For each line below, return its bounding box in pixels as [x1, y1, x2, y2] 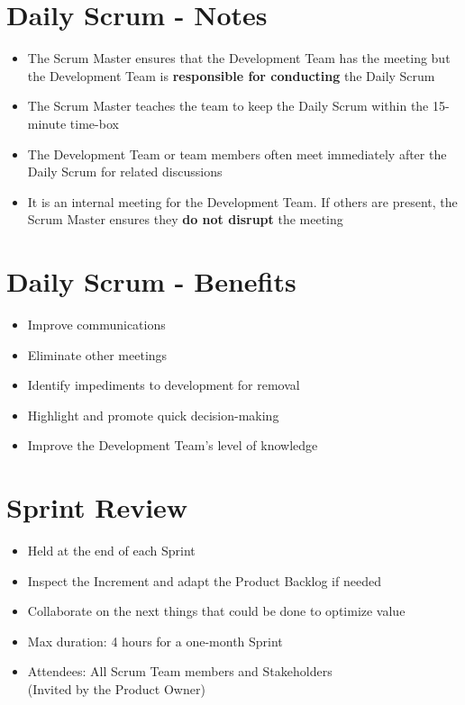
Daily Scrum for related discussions [27, 162, 223, 181]
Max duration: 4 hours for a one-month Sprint [27, 631, 283, 650]
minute [27, 113, 67, 132]
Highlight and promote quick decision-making [27, 405, 279, 424]
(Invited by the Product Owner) [27, 680, 205, 699]
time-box [69, 113, 119, 132]
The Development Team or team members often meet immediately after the [27, 144, 447, 163]
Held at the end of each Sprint [27, 541, 196, 560]
